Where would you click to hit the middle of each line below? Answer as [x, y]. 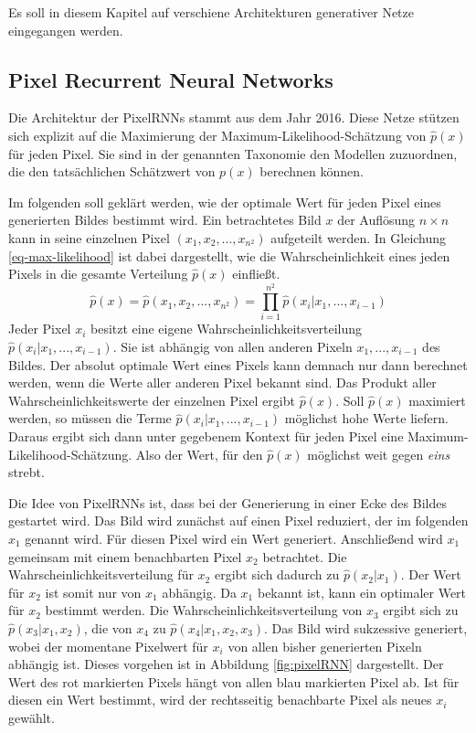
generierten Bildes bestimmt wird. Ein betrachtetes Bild [165, 220]
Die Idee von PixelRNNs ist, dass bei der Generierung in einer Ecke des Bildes [227, 502]
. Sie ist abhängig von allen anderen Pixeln [233, 346]
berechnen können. [312, 171]
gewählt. [32, 717]
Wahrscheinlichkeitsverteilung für [101, 574]
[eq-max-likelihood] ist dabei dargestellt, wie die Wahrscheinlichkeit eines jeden [229, 255]
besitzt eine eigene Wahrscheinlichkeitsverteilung [227, 329]
